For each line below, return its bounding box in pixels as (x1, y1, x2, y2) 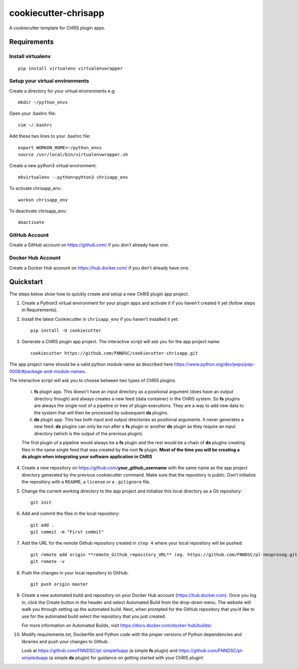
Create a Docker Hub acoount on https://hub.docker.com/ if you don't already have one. (9, 265, 190, 271)
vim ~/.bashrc (18, 122, 52, 128)
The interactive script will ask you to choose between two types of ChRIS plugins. (9, 378, 176, 383)
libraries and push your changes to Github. (21, 638, 109, 644)
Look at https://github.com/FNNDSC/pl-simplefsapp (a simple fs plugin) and (21, 648, 178, 654)
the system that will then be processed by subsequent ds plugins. (34, 409, 169, 415)
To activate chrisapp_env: (9, 186, 62, 191)
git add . (30, 522, 54, 528)
